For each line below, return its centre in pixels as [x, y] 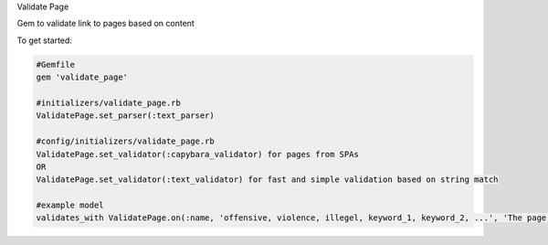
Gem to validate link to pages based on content [106, 24]
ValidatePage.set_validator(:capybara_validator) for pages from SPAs [198, 154]
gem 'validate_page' [82, 77]
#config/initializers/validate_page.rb [125, 141]
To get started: [45, 40]
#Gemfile [56, 64]
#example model [70, 205]
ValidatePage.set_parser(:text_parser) [125, 116]
